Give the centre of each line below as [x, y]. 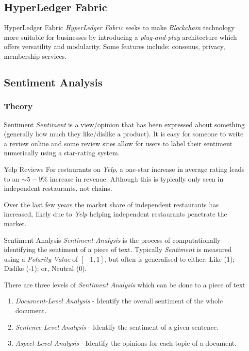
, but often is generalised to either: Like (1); [169, 259]
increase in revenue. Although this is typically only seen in [137, 178]
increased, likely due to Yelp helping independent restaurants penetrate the [116, 214]
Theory [18, 106]
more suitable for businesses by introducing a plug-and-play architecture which [121, 37]
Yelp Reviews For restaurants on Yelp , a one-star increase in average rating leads [124, 169]
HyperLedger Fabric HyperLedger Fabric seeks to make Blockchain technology [119, 27]
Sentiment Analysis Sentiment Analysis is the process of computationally [112, 240]
